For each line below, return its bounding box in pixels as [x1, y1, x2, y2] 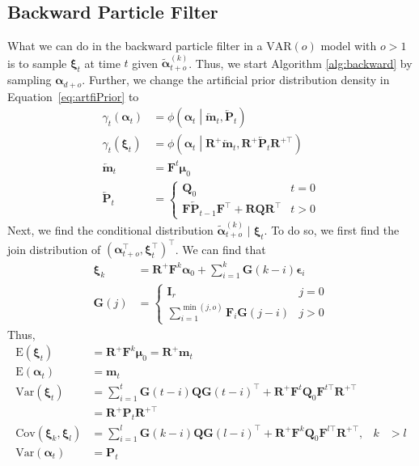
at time [84, 54, 121, 71]
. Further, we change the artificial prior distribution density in [82, 71, 390, 88]
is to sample [7, 54, 67, 71]
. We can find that [175, 240, 266, 257]
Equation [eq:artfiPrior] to [7, 87, 139, 104]
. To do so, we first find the [264, 221, 400, 238]
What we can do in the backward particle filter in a [7, 37, 263, 54]
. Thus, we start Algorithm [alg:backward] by [188, 54, 413, 71]
